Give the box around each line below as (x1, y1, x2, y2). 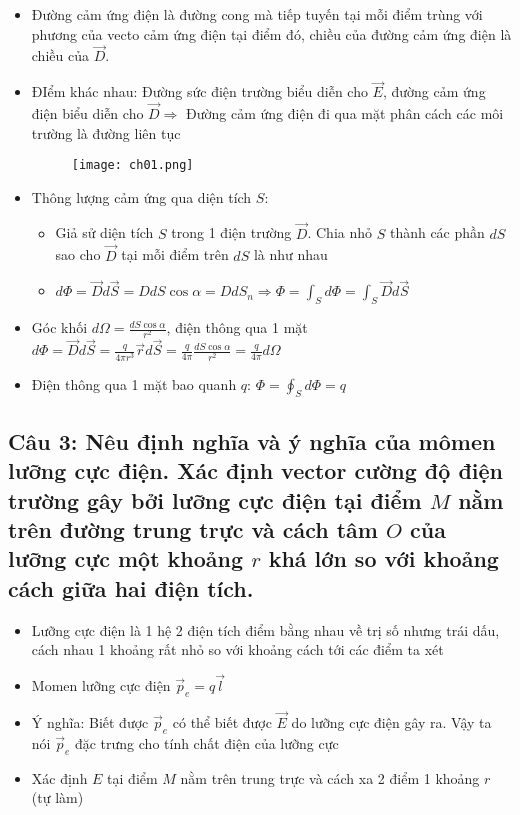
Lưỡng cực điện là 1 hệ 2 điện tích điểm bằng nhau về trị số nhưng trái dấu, (31, 619, 500, 640)
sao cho (55, 244, 101, 265)
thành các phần (389, 222, 485, 243)
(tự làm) (31, 787, 84, 808)
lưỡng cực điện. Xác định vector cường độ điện (8, 455, 504, 486)
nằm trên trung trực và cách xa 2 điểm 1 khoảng (180, 767, 480, 788)
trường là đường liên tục (31, 122, 181, 143)
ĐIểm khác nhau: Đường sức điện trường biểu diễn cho (31, 81, 368, 102)
